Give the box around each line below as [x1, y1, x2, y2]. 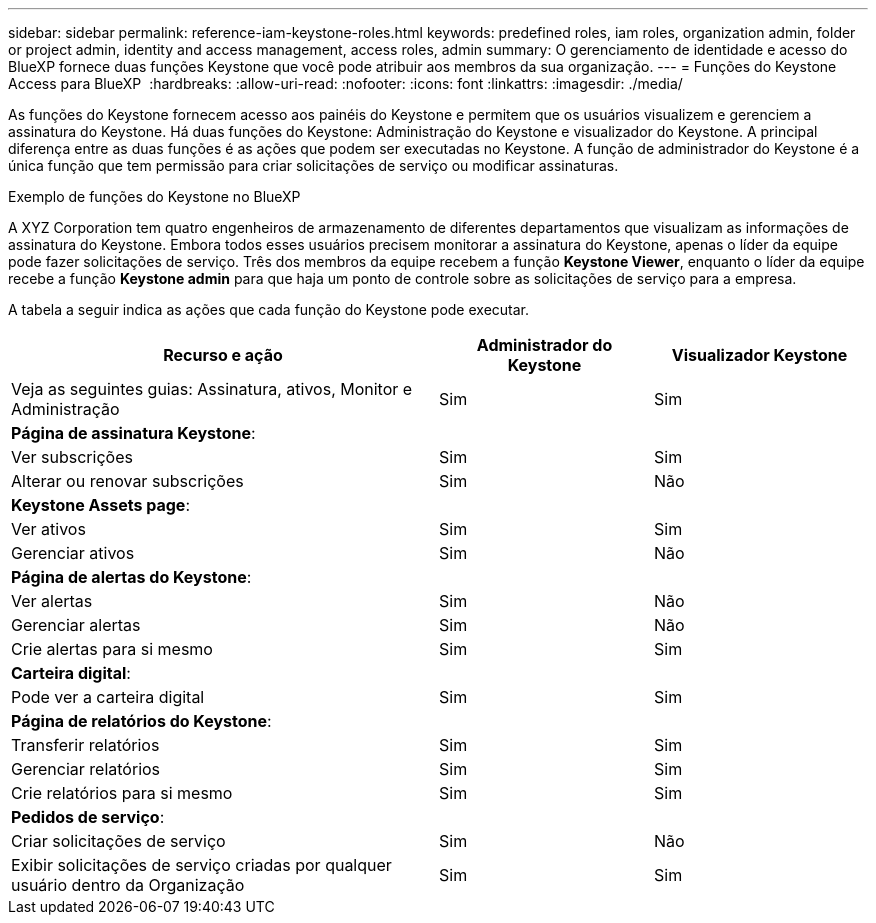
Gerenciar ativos [11, 543, 135, 563]
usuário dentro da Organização [11, 875, 245, 895]
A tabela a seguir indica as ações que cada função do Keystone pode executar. [8, 301, 530, 318]
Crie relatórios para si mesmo [11, 783, 233, 803]
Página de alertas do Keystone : [11, 567, 252, 587]
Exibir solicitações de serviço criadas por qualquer [11, 855, 392, 875]
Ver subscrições [11, 447, 133, 467]
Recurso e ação [163, 345, 283, 365]
